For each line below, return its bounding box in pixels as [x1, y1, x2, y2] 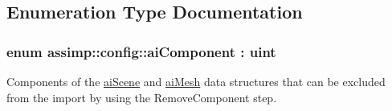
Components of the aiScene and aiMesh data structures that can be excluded [6, 73, 386, 89]
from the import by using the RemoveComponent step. [6, 88, 277, 105]
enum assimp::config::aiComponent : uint [6, 41, 276, 61]
